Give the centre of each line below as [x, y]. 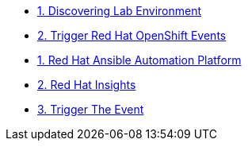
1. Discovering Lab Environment [120, 11]
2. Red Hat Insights [87, 85]
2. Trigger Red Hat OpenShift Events [132, 35]
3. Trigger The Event [91, 109]
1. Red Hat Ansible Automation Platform [139, 60]
